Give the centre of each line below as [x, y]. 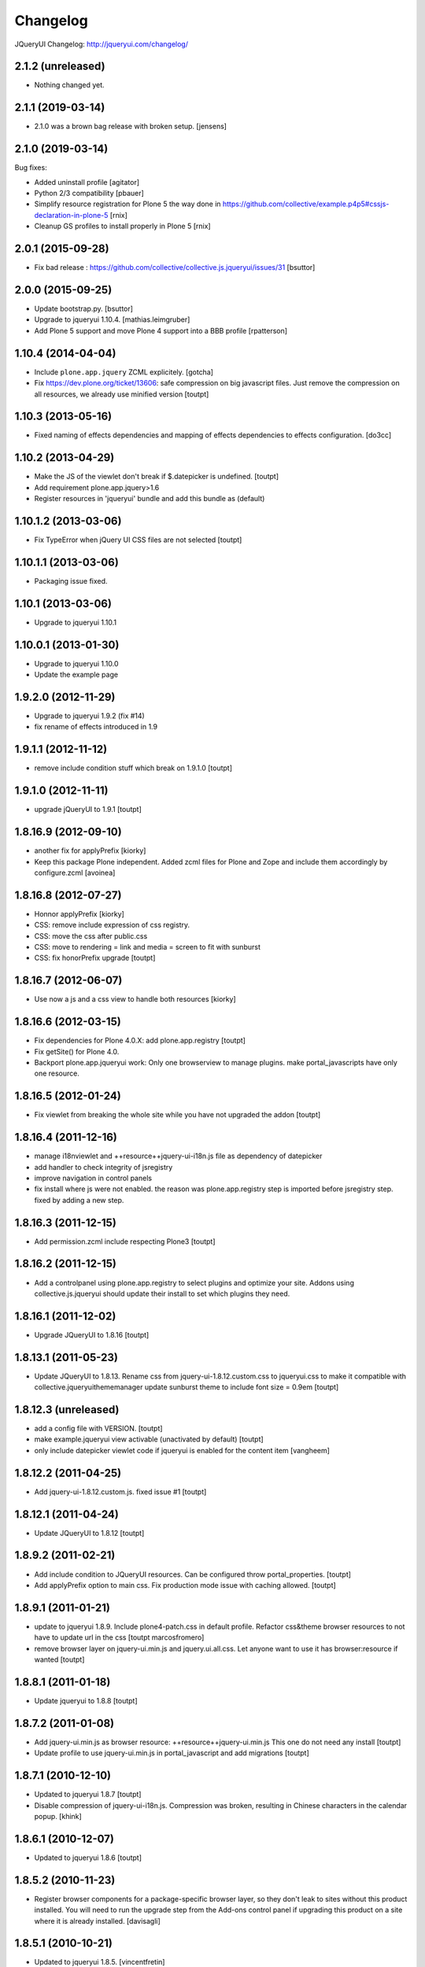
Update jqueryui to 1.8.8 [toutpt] [86, 1700]
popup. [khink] [58, 1816]
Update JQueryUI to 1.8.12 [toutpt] [89, 1533]
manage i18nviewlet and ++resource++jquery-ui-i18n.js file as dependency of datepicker [178, 1156]
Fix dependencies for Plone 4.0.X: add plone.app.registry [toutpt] [140, 1041]
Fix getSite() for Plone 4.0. [77, 1051]
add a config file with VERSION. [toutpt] [98, 1429]
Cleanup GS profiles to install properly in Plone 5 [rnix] [123, 226]
